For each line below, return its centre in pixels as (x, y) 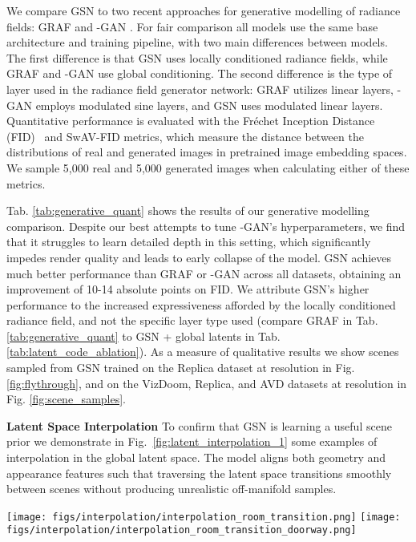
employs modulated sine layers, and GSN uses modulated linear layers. (209, 105)
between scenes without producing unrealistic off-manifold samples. (172, 489)
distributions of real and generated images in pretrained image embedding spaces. (207, 152)
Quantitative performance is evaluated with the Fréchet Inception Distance (191, 121)
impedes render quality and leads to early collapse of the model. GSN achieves (199, 257)
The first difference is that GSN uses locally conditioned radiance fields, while (197, 57)
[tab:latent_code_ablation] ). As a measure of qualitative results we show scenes (203, 352)
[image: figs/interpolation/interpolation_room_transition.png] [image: (204, 517)
